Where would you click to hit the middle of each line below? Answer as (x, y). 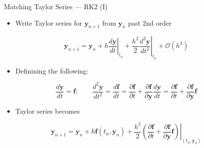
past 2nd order (150, 22)
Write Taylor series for (49, 22)
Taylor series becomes (48, 111)
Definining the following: (52, 70)
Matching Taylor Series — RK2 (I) (56, 6)
